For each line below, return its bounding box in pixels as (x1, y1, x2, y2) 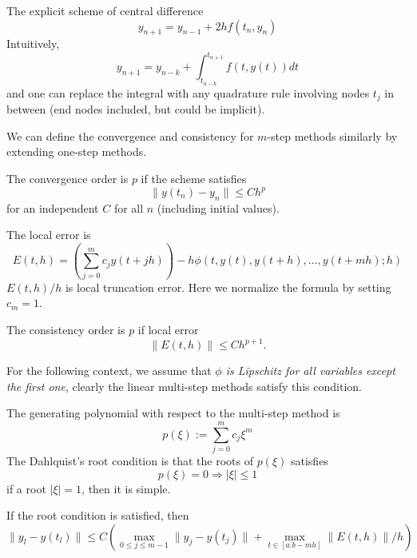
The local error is (6, 226, 91, 243)
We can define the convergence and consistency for (6, 127, 254, 144)
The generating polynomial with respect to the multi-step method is (6, 405, 340, 421)
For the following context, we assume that (6, 362, 212, 378)
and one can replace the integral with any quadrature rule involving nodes (6, 84, 370, 101)
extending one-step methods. (6, 143, 147, 160)
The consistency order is (6, 321, 125, 337)
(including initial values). (157, 199, 280, 216)
